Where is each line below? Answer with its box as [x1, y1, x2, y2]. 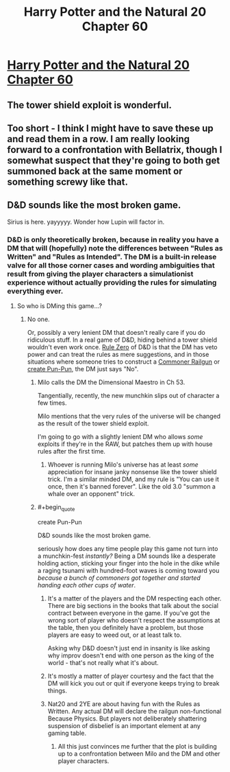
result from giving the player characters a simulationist [7, 269, 194, 279]
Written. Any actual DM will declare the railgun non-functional [47, 707, 222, 715]
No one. [27, 315, 50, 323]
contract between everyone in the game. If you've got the [47, 609, 210, 617]
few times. [37, 399, 67, 407]
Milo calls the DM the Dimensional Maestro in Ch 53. [37, 378, 186, 386]
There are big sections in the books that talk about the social [47, 601, 219, 609]
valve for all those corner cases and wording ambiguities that [7, 260, 216, 270]
